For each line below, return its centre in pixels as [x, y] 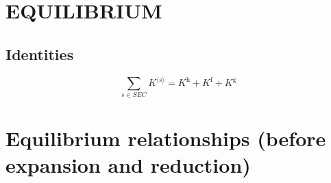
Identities [40, 54]
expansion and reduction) [128, 164]
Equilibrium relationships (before [166, 138]
